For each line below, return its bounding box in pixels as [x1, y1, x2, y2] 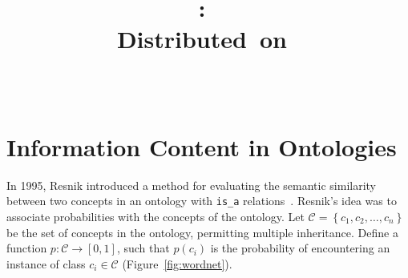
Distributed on [116, 22, 287, 55]
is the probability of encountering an [210, 240, 390, 256]
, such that [116, 240, 170, 256]
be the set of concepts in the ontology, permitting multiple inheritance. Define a [6, 224, 398, 240]
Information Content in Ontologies [6, 130, 397, 163]
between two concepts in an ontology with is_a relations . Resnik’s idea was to [6, 192, 397, 209]
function [6, 240, 47, 256]
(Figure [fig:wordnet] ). [122, 255, 232, 272]
